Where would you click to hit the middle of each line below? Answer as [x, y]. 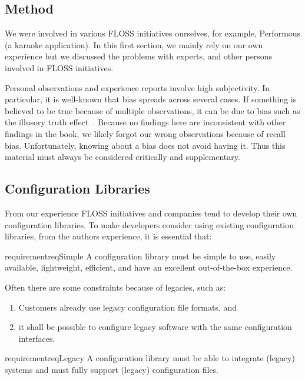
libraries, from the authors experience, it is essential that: [108, 236]
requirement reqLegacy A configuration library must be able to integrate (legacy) [150, 358]
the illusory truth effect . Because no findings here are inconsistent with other [145, 122]
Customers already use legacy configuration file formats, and [128, 307]
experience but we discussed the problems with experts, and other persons [139, 56]
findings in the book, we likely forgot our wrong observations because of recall [145, 133]
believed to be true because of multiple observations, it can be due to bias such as [152, 110]
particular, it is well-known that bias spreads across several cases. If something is [151, 99]
